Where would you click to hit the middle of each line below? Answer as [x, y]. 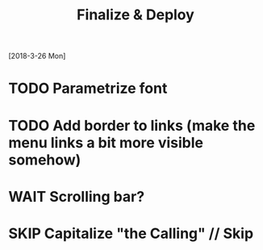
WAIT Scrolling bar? [77, 196]
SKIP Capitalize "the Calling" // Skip [131, 233]
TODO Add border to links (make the [132, 125]
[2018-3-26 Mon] [37, 56]
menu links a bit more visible [106, 142]
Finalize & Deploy [136, 15]
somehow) [45, 160]
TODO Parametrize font [88, 88]
